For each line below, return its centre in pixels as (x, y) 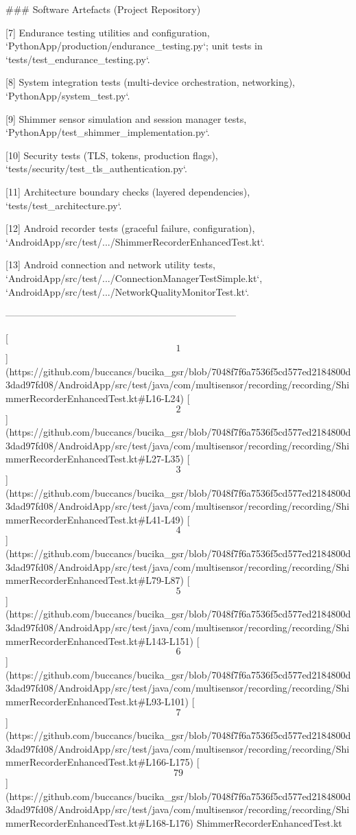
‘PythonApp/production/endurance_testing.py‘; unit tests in (134, 46)
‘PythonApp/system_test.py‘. (68, 95)
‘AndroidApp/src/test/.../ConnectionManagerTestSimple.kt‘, (134, 278)
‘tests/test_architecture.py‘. (64, 205)
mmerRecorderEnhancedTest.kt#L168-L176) (99, 822)
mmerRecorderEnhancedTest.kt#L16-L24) (95, 398)
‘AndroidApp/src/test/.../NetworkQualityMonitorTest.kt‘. (128, 291)
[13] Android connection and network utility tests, (110, 264)
